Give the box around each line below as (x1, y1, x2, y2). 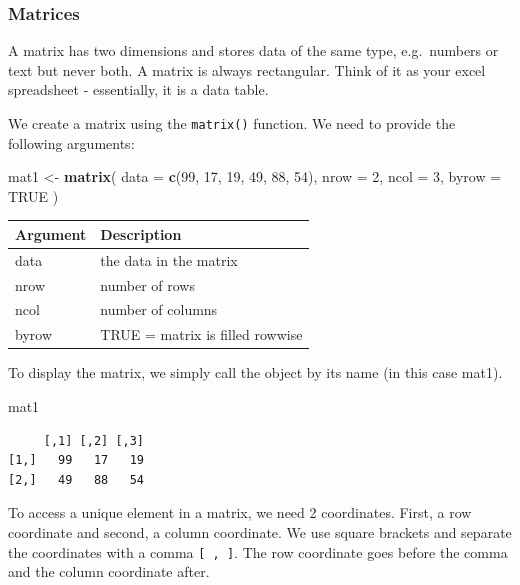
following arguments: (8, 132, 135, 153)
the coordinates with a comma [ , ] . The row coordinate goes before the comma (8, 541, 508, 562)
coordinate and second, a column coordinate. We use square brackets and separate (8, 521, 512, 542)
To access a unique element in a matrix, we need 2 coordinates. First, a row (8, 502, 472, 523)
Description (100, 223, 182, 244)
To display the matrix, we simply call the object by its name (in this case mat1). (8, 362, 503, 383)
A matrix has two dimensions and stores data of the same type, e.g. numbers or (8, 40, 499, 61)
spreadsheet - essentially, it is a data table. (8, 79, 269, 100)
